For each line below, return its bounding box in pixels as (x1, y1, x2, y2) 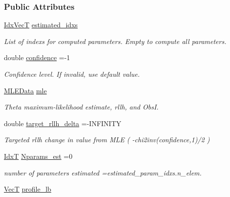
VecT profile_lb (4, 184, 51, 194)
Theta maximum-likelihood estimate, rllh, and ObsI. (4, 102, 159, 112)
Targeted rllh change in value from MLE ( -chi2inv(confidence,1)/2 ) (4, 134, 210, 145)
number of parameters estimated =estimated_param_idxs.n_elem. (4, 167, 202, 177)
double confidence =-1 (4, 52, 70, 63)
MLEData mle (4, 85, 47, 95)
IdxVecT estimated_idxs (4, 20, 78, 30)
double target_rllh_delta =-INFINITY (4, 118, 122, 128)
